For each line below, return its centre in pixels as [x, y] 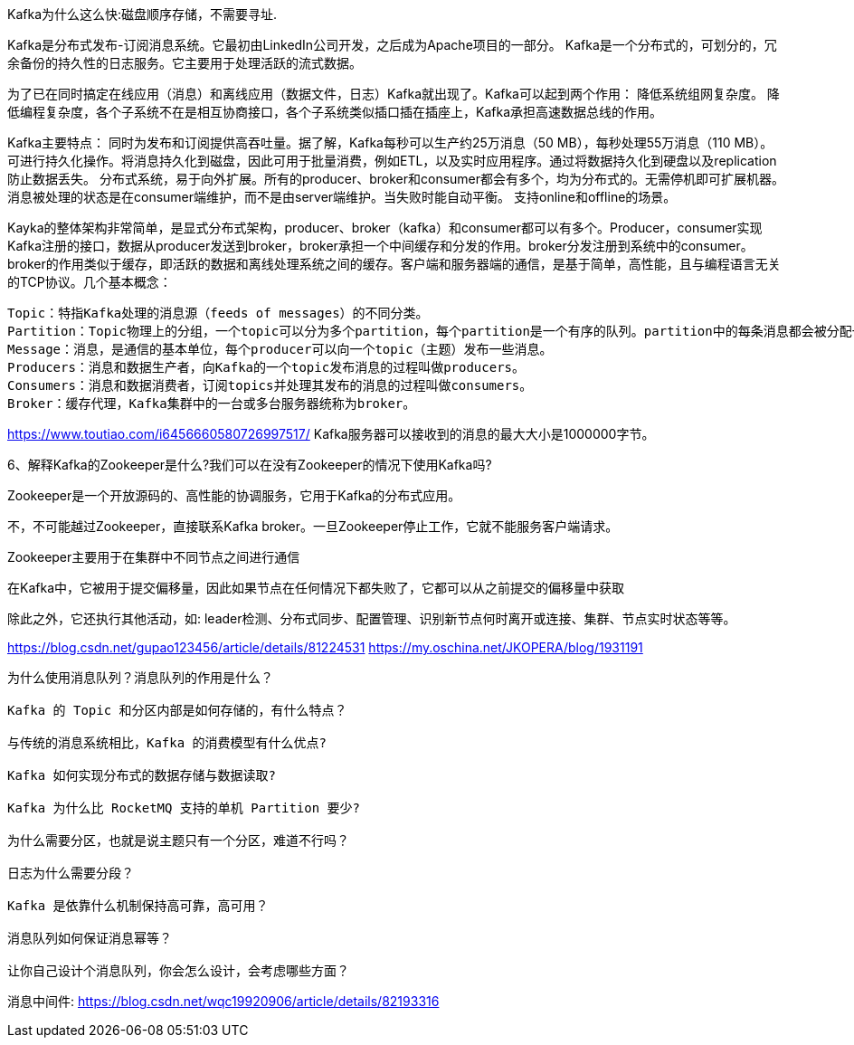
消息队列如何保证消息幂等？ [90, 938]
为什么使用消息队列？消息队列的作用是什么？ [140, 678]
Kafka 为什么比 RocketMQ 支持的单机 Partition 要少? [184, 808]
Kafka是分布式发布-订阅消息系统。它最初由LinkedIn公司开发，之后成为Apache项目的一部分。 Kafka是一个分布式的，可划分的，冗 [392, 45]
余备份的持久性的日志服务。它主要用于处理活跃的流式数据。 [185, 63]
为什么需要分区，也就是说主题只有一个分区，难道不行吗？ [178, 841]
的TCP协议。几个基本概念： [90, 282]
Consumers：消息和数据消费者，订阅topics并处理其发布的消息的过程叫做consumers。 [270, 385]
